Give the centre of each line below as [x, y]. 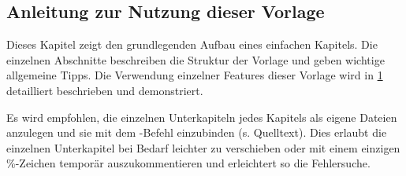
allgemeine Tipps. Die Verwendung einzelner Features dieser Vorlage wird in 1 [195, 75]
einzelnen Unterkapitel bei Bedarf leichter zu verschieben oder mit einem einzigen [203, 147]
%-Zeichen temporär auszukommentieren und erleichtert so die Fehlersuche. [188, 163]
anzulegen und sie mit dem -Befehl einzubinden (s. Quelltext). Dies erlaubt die [197, 132]
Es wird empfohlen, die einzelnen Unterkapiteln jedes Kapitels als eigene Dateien [202, 117]
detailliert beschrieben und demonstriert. [105, 90]
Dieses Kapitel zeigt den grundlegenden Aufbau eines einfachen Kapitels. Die [192, 44]
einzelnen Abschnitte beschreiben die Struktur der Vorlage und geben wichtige [196, 59]
